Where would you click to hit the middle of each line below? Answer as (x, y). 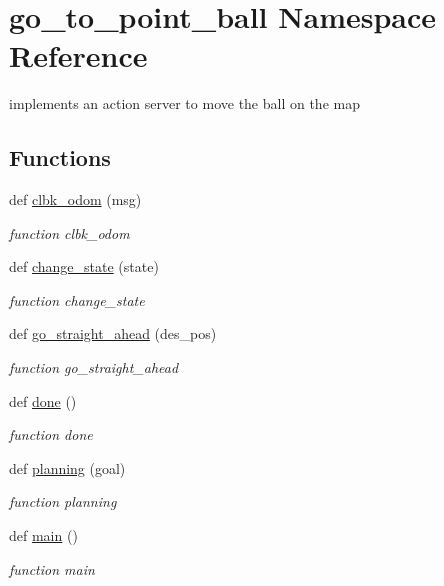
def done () (43, 400)
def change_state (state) (84, 266)
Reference (78, 55)
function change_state (77, 299)
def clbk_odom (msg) (75, 199)
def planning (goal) (67, 467)
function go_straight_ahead (94, 367)
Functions (60, 157)
